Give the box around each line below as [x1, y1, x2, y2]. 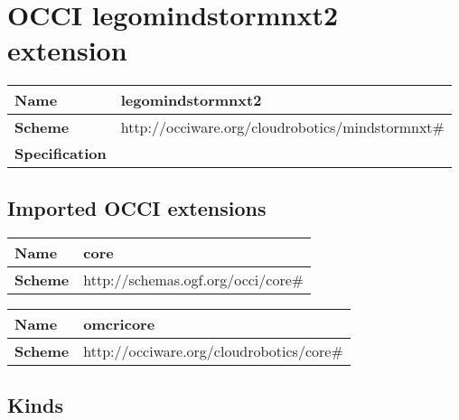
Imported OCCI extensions [7, 193, 267, 221]
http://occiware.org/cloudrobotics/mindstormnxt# [120, 117, 445, 138]
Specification [14, 143, 107, 164]
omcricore [83, 313, 155, 334]
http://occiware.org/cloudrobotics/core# [83, 340, 343, 361]
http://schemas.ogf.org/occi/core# [83, 268, 304, 290]
